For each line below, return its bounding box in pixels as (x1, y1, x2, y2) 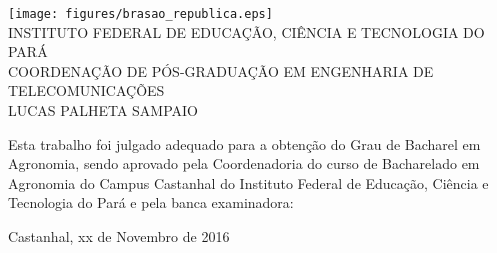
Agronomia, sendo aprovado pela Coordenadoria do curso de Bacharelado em (8, 153, 480, 174)
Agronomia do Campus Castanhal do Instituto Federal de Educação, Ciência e (8, 172, 489, 193)
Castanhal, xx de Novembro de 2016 (8, 226, 230, 246)
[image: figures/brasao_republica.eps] (8, 7, 273, 21)
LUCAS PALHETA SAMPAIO (8, 100, 199, 121)
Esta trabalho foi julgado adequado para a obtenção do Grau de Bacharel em (8, 133, 481, 154)
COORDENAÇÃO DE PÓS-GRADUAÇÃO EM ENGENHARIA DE (8, 60, 434, 81)
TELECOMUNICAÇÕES (8, 80, 165, 101)
